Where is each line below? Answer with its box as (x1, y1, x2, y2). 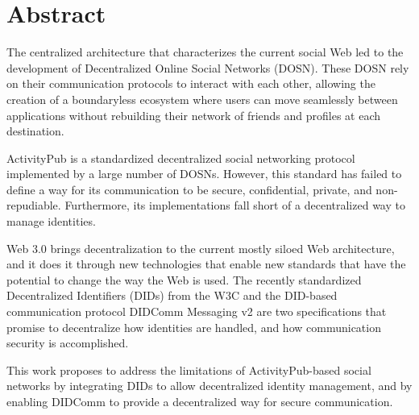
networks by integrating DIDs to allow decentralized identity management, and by (6, 377, 413, 394)
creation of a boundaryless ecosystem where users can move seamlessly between (6, 90, 398, 107)
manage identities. (6, 213, 96, 230)
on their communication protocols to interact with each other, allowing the (6, 75, 375, 92)
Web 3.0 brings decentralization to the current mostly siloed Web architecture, (6, 239, 395, 256)
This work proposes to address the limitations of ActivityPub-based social (6, 361, 371, 378)
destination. (6, 122, 64, 139)
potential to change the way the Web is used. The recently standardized (6, 271, 362, 288)
